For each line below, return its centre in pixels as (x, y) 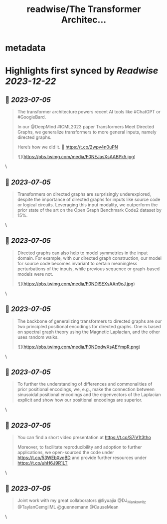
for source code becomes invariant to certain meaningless (77, 263)
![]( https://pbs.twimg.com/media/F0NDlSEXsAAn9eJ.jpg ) (76, 284)
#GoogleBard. (32, 117)
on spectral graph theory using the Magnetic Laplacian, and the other (89, 332)
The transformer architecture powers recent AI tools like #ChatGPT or (89, 112)
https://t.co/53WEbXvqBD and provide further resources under (82, 458)
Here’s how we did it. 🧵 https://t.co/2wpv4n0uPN (68, 147)
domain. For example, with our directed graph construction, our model (89, 258)
